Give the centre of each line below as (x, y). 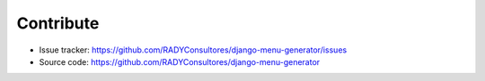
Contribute (58, 23)
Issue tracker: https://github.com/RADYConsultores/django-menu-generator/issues (193, 50)
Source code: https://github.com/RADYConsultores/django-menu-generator (180, 61)
